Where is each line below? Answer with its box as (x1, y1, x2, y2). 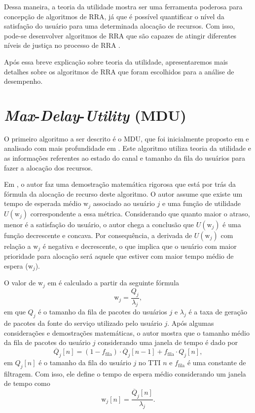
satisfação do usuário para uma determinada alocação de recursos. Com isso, (4, 21, 235, 31)
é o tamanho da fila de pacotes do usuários (38, 307, 167, 317)
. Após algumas (167, 318, 214, 328)
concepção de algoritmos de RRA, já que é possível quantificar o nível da (4, 11, 224, 21)
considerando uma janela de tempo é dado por (98, 337, 238, 347)
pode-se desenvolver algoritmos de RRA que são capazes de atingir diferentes (4, 30, 237, 40)
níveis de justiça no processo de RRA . (4, 40, 120, 50)
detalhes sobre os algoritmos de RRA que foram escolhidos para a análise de (4, 66, 234, 76)
